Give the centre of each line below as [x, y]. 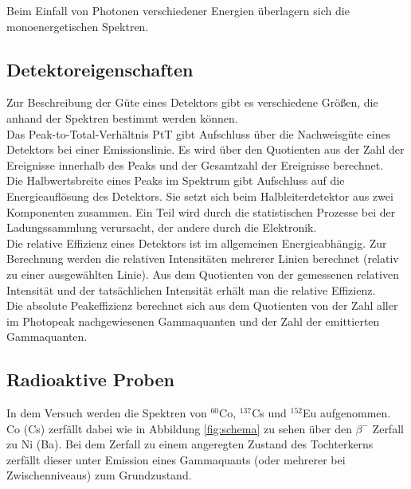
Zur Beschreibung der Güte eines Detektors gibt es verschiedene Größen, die [192, 102]
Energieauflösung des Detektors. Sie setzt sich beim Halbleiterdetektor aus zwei [200, 196]
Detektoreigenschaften [100, 69]
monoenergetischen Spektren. [78, 26]
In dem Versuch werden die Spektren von [107, 413]
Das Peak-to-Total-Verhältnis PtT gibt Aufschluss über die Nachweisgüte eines [199, 133]
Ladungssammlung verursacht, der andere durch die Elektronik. [162, 227]
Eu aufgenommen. [347, 413]
